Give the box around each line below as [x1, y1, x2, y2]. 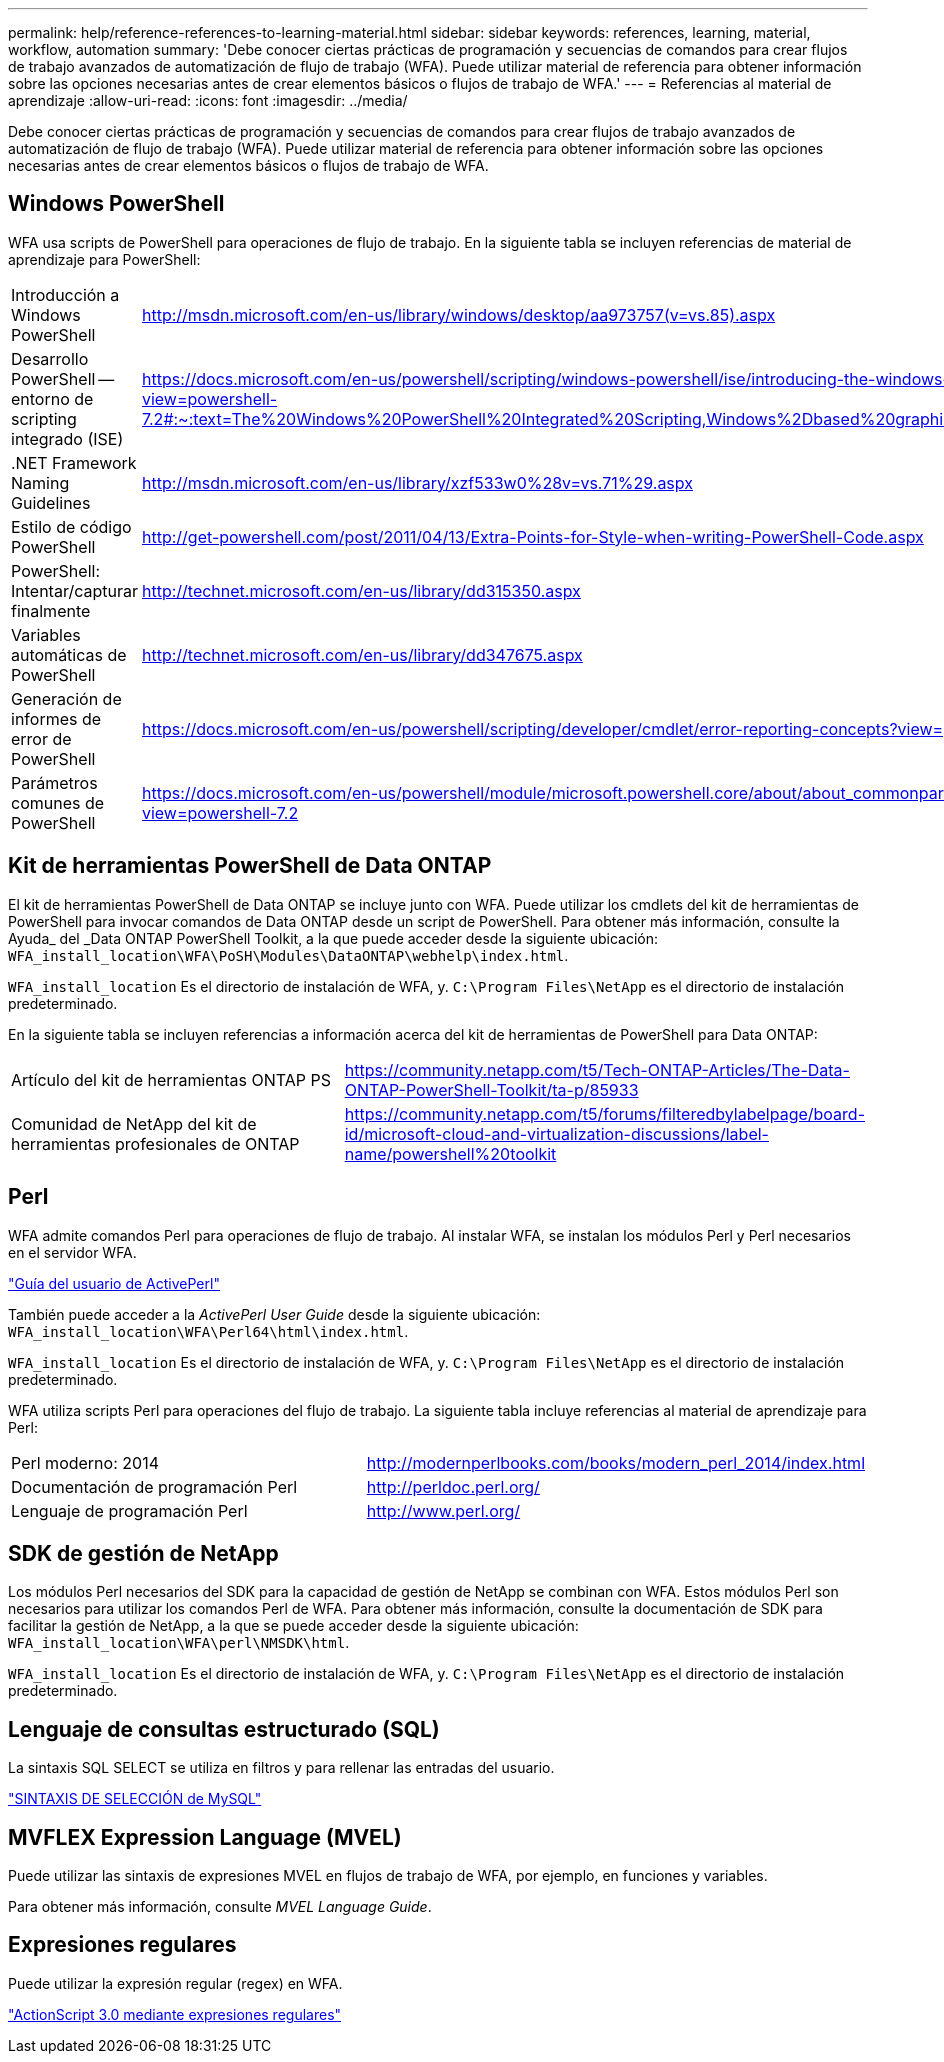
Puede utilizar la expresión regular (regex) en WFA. [8, 1974, 343, 1992]
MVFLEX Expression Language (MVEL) [8, 1824, 402, 1850]
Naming [11, 472, 70, 493]
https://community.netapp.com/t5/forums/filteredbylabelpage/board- [344, 1103, 865, 1124]
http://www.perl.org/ [366, 1500, 521, 1521]
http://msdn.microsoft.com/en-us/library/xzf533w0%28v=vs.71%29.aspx [141, 472, 693, 493]
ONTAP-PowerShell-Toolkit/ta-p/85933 [344, 1079, 639, 1100]
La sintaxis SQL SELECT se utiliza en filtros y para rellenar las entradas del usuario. [8, 1759, 555, 1777]
